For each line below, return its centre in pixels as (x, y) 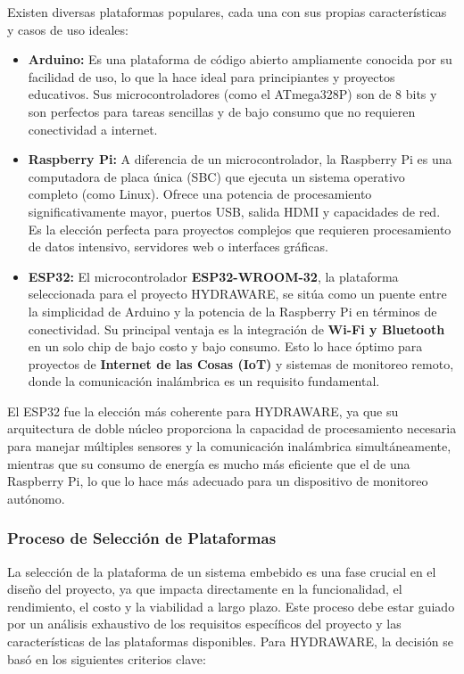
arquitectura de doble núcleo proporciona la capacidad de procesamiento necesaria (232, 428)
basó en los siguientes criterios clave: (107, 658)
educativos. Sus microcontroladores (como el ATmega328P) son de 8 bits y (232, 94)
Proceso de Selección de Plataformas (142, 538)
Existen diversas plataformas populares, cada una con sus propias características (227, 12)
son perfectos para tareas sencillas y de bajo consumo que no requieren (222, 111)
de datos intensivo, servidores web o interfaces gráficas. (178, 247)
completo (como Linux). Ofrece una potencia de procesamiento (200, 194)
